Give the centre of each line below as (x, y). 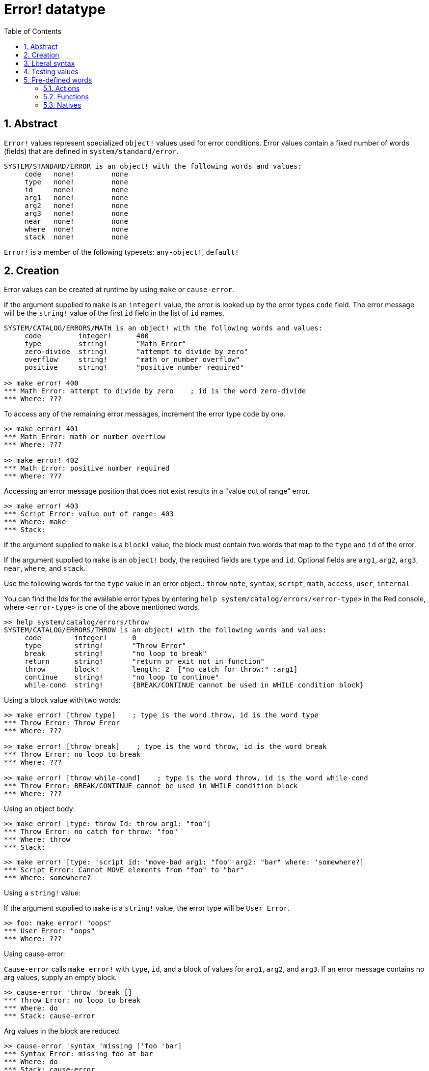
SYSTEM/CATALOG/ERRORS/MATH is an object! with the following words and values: (163, 328)
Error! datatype (55, 9)
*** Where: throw (37, 840)
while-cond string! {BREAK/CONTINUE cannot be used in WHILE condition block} (194, 685)
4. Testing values (51, 71)
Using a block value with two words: (62, 700)
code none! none (76, 174)
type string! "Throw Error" (105, 646)
